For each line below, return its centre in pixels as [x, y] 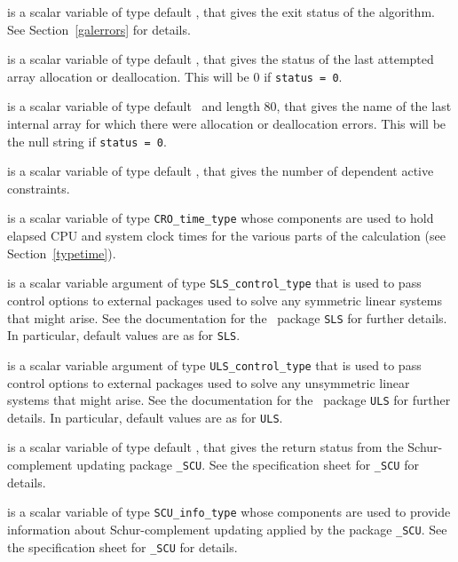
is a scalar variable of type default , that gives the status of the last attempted [221, 59]
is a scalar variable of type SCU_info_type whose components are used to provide [229, 512]
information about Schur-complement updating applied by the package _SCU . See [227, 529]
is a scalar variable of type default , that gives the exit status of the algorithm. [221, 12]
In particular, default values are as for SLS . [124, 335]
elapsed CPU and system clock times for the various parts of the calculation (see [226, 236]
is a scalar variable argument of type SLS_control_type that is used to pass [214, 283]
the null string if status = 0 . [87, 141]
